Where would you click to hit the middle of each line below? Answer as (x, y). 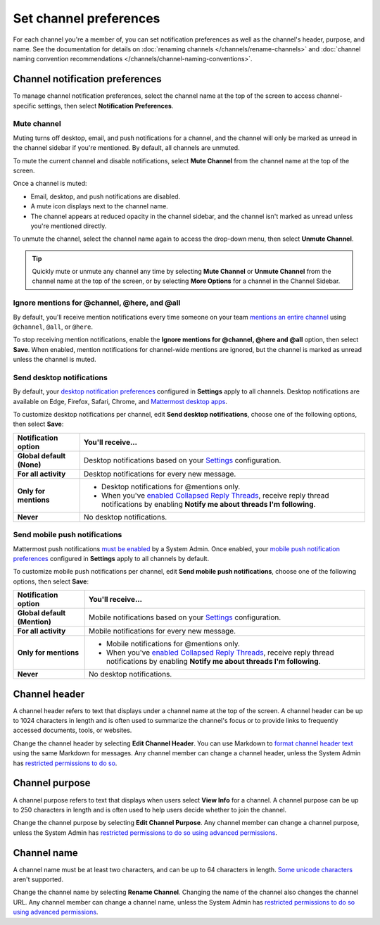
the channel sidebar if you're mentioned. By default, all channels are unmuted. (126, 148)
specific (25, 106)
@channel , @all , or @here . (53, 327)
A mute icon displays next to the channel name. (99, 206)
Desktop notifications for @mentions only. (171, 486)
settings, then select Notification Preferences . (106, 106)
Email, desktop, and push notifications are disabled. (106, 196)
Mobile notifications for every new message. (162, 631)
